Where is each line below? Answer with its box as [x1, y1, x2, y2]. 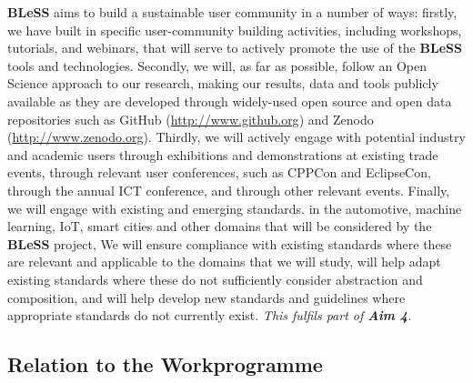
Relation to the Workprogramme [7, 350, 323, 378]
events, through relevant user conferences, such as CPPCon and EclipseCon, [7, 163, 431, 182]
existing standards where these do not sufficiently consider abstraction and [7, 269, 423, 288]
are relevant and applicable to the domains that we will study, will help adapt [7, 252, 441, 271]
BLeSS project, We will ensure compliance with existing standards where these [7, 234, 452, 253]
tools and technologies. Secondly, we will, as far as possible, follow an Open [7, 55, 427, 75]
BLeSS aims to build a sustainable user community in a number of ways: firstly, [7, 3, 458, 21]
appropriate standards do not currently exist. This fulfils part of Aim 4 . [7, 306, 412, 325]
